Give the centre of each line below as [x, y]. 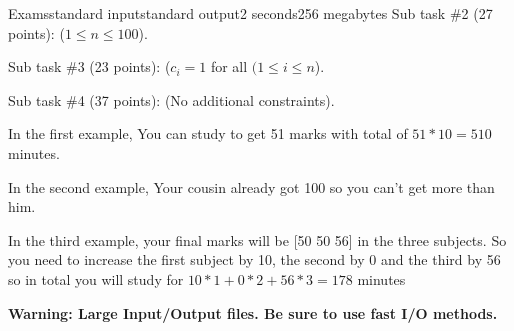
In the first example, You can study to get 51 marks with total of [208, 133]
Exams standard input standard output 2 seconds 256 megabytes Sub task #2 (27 [250, 13]
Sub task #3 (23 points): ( [89, 66]
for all [229, 66]
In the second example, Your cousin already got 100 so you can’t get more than [251, 186]
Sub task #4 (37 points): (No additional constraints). [171, 99]
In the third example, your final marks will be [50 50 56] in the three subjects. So [257, 239]
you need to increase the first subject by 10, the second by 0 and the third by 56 [254, 259]
